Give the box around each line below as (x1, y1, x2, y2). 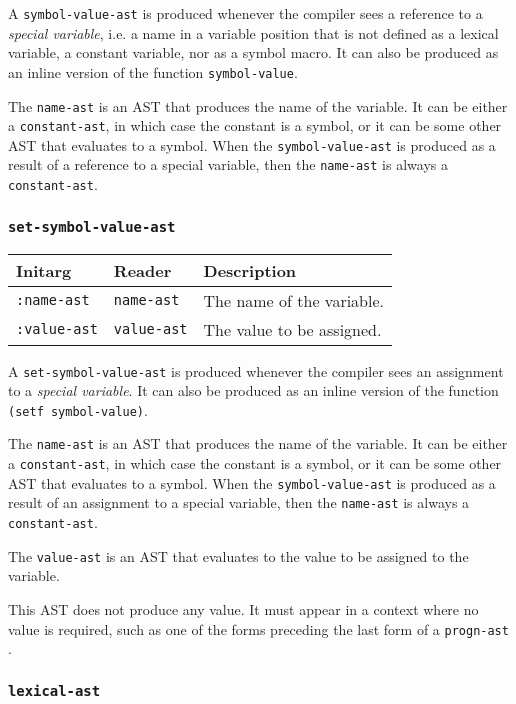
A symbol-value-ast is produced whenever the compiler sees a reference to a (8, 3, 483, 23)
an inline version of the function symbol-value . (8, 61, 298, 82)
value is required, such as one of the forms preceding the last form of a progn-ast (8, 618, 509, 639)
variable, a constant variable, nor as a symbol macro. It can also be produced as (8, 42, 499, 63)
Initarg (16, 258, 72, 282)
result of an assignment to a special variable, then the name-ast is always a (8, 492, 470, 513)
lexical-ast (8, 682, 101, 699)
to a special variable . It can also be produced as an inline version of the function (8, 380, 499, 401)
